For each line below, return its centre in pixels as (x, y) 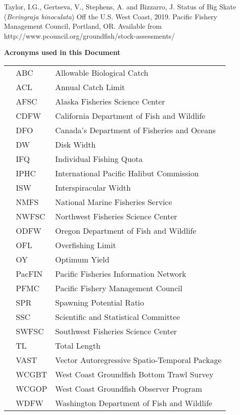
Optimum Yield (82, 259)
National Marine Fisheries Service (114, 202)
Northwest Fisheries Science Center (116, 216)
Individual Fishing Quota (99, 158)
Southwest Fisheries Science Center (116, 331)
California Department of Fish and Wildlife (130, 115)
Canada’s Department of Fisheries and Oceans (135, 130)
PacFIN (29, 273)
